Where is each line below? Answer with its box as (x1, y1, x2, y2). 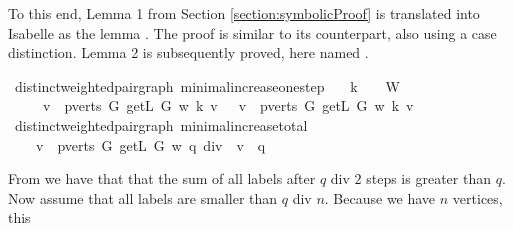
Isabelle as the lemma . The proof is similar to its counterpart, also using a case (8, 22, 497, 43)
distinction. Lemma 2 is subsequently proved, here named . (8, 42, 369, 63)
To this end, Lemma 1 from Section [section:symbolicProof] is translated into (8, 3, 480, 23)
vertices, (452, 187, 503, 208)
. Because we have (324, 187, 436, 208)
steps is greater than (366, 168, 491, 189)
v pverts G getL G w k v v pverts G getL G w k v (42, 95, 414, 116)
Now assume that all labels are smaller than (8, 187, 278, 208)
